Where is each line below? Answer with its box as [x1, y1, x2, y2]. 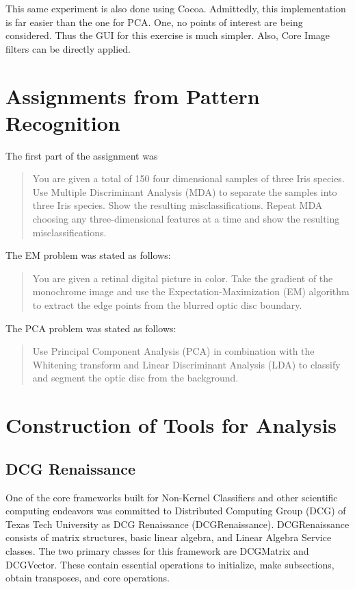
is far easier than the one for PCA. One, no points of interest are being [5, 14, 303, 29]
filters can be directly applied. [5, 41, 131, 55]
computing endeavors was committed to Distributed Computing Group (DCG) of [5, 503, 346, 518]
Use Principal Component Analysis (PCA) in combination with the [32, 344, 315, 358]
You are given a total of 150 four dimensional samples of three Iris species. [32, 171, 345, 186]
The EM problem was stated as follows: [5, 248, 171, 262]
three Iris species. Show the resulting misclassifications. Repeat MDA [32, 198, 323, 212]
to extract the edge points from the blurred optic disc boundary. [32, 298, 302, 312]
